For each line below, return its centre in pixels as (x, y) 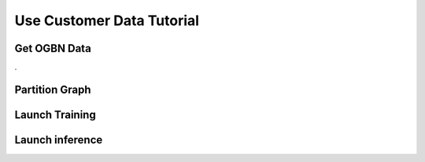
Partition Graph (53, 89)
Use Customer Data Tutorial (107, 20)
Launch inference (59, 140)
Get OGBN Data (53, 48)
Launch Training (55, 114)
